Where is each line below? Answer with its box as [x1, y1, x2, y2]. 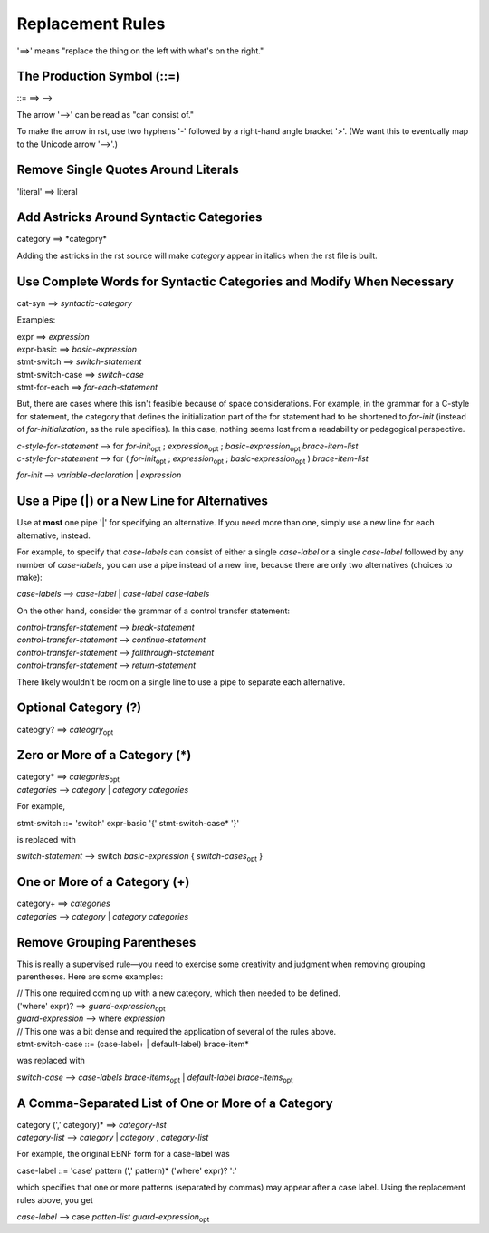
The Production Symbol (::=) [16, 69, 181, 84]
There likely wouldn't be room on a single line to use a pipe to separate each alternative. [16, 676, 346, 688]
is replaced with [16, 834, 77, 844]
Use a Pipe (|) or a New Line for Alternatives [16, 494, 269, 509]
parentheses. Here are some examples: [16, 970, 163, 982]
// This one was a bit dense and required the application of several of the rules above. [16, 1026, 337, 1036]
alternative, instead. [16, 530, 91, 541]
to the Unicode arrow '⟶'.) [16, 139, 118, 149]
